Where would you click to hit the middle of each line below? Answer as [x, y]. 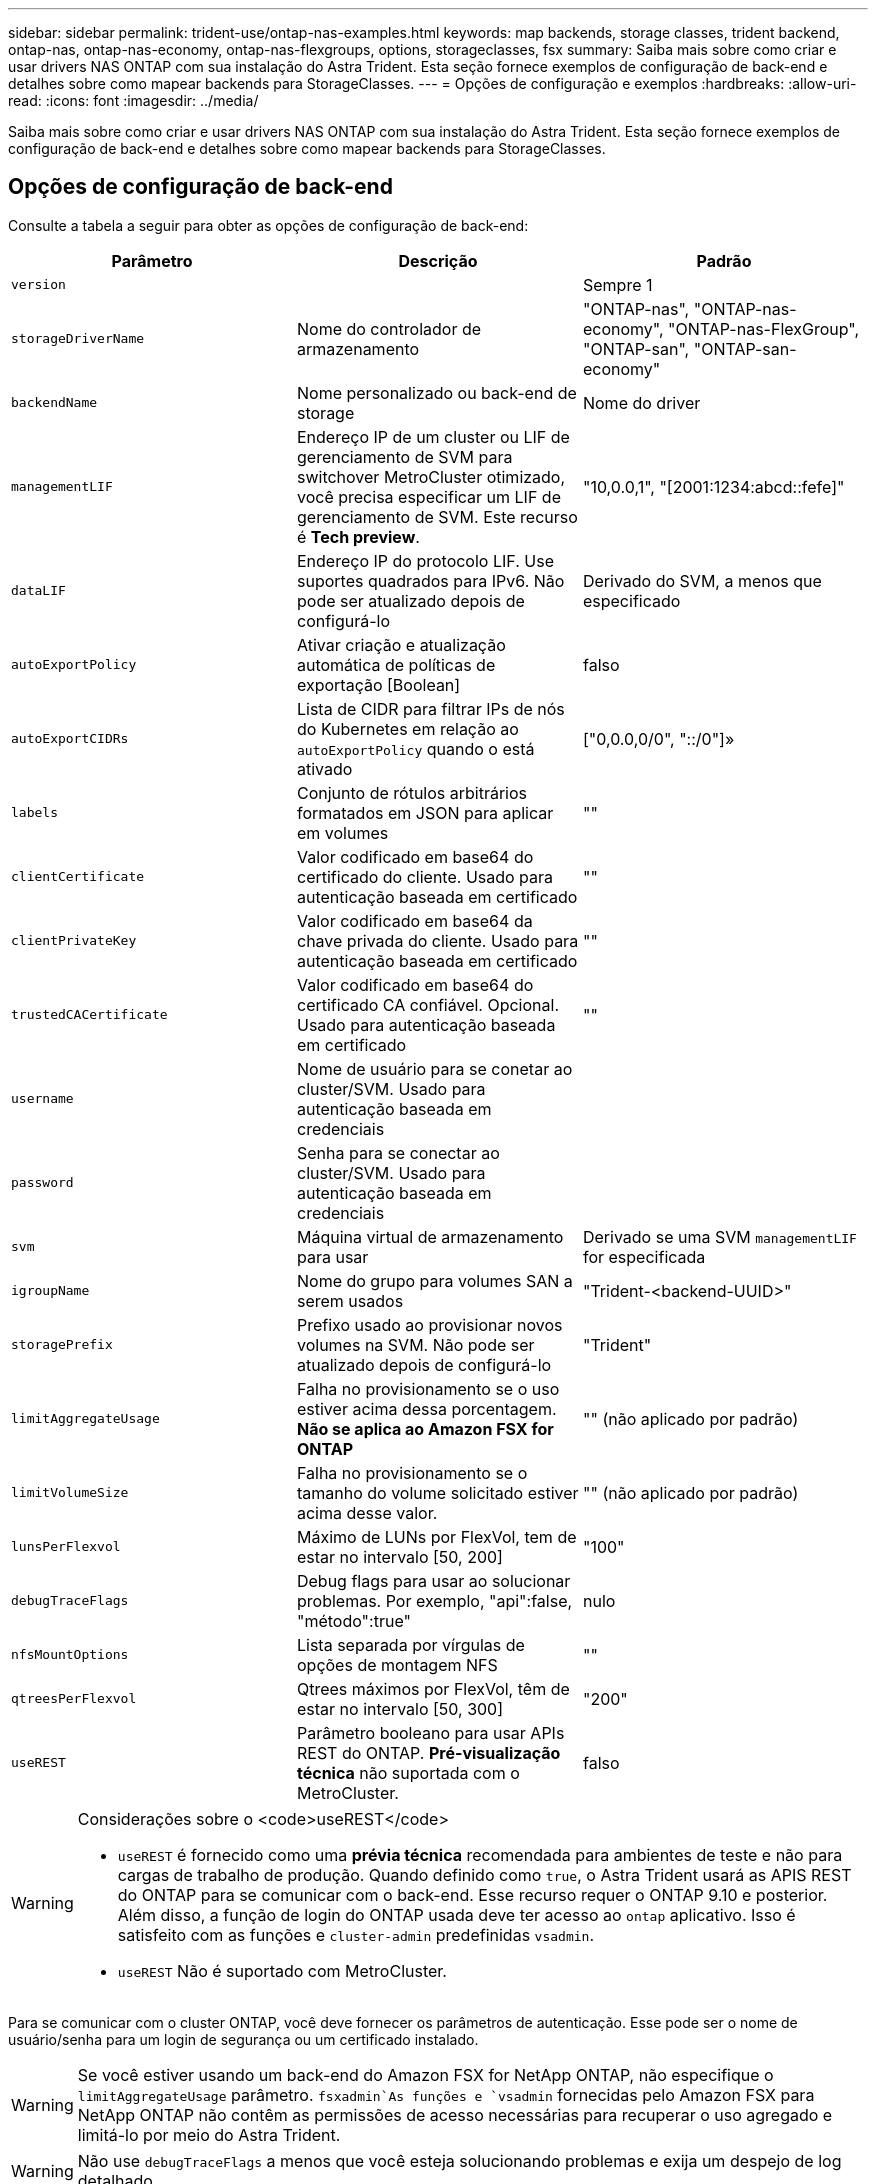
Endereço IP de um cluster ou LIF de [433, 436]
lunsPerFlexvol [66, 1547]
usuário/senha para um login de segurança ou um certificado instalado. [243, 2039]
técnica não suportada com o [408, 1772]
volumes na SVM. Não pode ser [415, 1344]
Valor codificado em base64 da [414, 920]
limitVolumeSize [70, 1493]
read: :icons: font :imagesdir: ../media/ [133, 100]
